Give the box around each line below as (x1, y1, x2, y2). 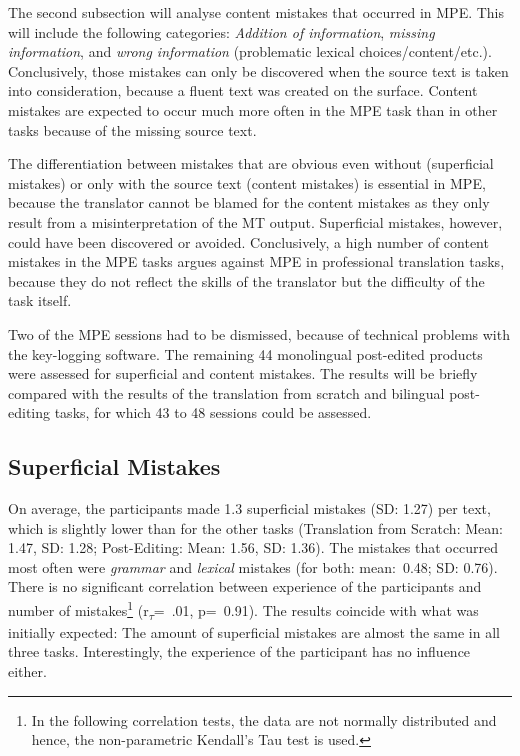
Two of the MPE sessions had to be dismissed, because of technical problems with (8, 323, 510, 344)
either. (8, 661, 47, 682)
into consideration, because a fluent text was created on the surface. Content (8, 80, 478, 101)
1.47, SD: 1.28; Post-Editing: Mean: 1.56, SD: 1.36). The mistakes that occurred (8, 537, 498, 558)
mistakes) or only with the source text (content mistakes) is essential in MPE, (8, 172, 486, 193)
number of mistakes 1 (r (8, 597, 149, 620)
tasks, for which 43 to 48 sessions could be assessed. (54, 402, 372, 423)
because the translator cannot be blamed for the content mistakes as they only (8, 192, 490, 213)
